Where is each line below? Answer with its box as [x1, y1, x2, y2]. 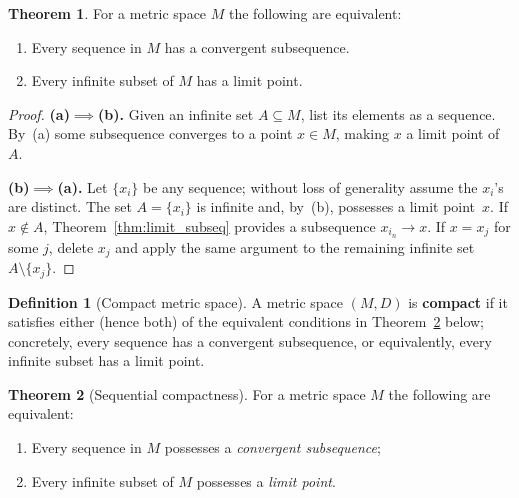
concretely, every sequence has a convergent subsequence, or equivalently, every [8, 330, 492, 351]
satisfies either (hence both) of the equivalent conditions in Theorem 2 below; [8, 311, 484, 332]
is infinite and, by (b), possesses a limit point [196, 196, 476, 217]
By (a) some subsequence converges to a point [8, 123, 293, 144]
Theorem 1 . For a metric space [8, 3, 207, 23]
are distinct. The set [8, 196, 132, 217]
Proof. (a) [8, 103, 70, 124]
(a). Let [57, 176, 108, 197]
